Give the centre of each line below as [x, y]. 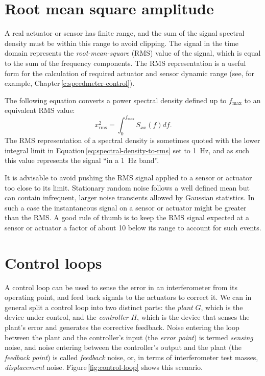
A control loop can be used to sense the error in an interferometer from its [121, 287]
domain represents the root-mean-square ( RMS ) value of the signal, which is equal [133, 53]
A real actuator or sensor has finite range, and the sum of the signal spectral [125, 33]
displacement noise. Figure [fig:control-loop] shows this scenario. [104, 367]
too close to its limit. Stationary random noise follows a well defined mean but [127, 187]
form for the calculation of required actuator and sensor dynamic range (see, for [130, 73]
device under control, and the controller [67, 317]
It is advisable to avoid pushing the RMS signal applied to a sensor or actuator [128, 177]
